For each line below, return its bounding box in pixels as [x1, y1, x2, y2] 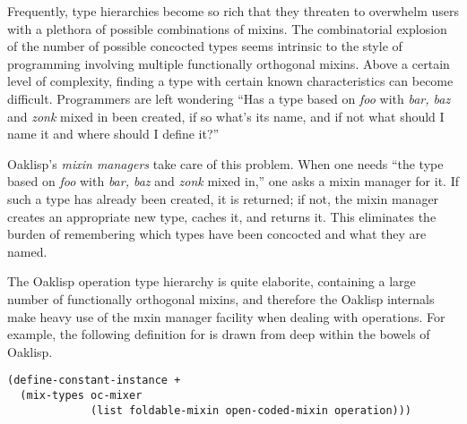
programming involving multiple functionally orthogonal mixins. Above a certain [7, 54, 450, 72]
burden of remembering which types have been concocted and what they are [7, 225, 427, 243]
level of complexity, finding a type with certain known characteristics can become [7, 72, 454, 90]
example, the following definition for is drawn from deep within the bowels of [7, 325, 430, 343]
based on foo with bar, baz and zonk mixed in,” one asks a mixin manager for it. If [7, 172, 459, 191]
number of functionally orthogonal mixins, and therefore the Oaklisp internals [7, 289, 435, 308]
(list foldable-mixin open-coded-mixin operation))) [91, 403, 412, 417]
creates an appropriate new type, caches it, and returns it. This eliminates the [7, 207, 437, 225]
